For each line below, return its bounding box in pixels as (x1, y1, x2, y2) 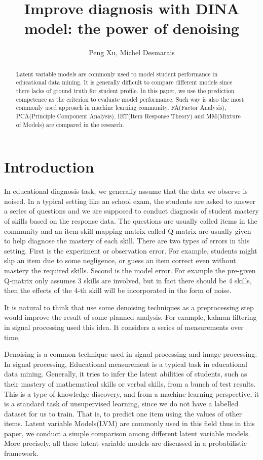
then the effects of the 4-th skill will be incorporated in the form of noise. (4, 285, 232, 296)
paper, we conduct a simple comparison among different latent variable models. (4, 428, 250, 438)
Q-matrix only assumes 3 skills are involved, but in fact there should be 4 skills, (4, 275, 252, 285)
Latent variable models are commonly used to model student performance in (16, 69, 218, 78)
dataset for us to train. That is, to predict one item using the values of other (4, 408, 242, 419)
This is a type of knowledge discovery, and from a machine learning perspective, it (4, 388, 259, 399)
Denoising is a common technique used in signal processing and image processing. (4, 349, 257, 359)
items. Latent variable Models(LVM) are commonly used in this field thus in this (4, 418, 255, 429)
